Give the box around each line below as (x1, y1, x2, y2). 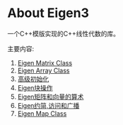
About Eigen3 (7, 5, 90, 21)
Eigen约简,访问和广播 (17, 101, 80, 109)
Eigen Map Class (17, 109, 67, 118)
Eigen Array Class (17, 66, 70, 75)
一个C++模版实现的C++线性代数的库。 (7, 29, 120, 38)
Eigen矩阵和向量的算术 (17, 92, 84, 101)
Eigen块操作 (17, 83, 53, 92)
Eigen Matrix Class (17, 58, 73, 67)
